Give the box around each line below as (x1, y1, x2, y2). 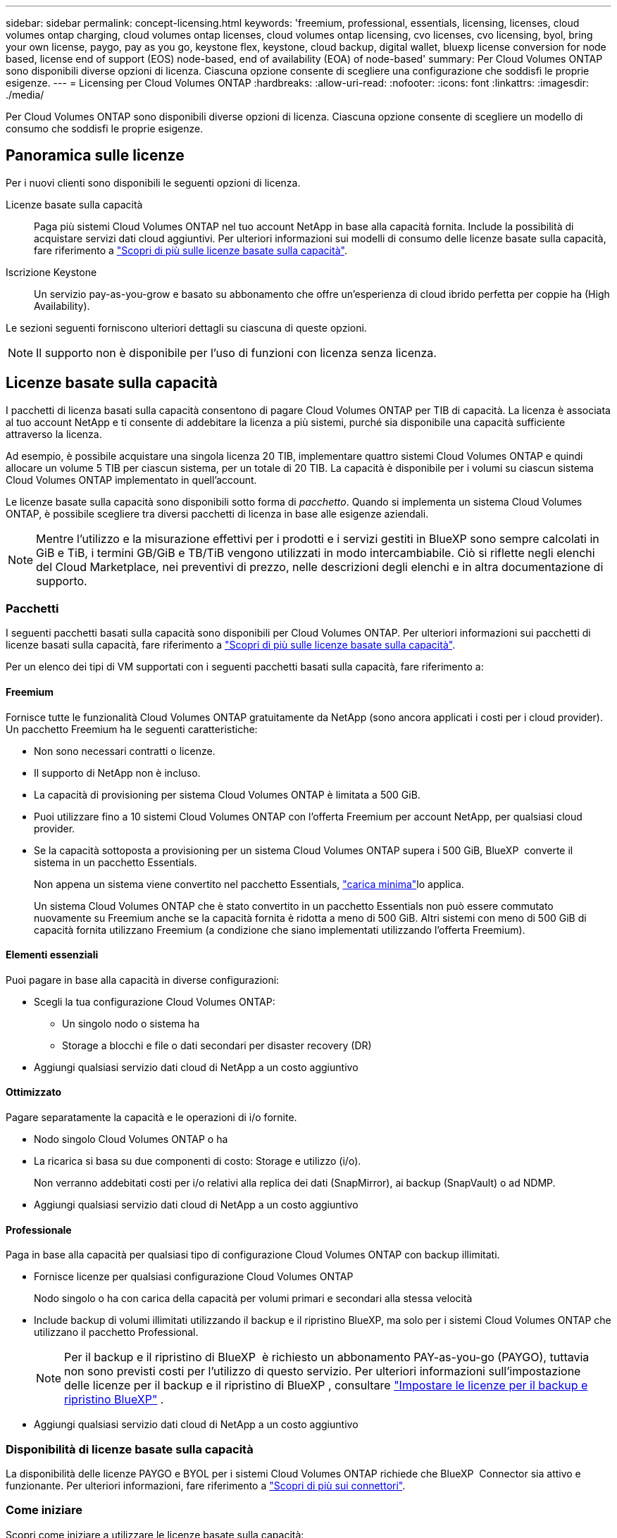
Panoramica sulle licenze (6, 146, 185, 165)
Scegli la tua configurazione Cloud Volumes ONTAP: (34, 995, 275, 1008)
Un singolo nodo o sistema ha (62, 1017, 200, 1030)
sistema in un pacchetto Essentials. (34, 856, 197, 868)
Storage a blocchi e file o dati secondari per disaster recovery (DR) (62, 1039, 372, 1051)
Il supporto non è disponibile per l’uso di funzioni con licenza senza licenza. (36, 345, 437, 360)
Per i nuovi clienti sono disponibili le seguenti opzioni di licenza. (6, 176, 301, 189)
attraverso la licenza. (6, 427, 102, 440)
